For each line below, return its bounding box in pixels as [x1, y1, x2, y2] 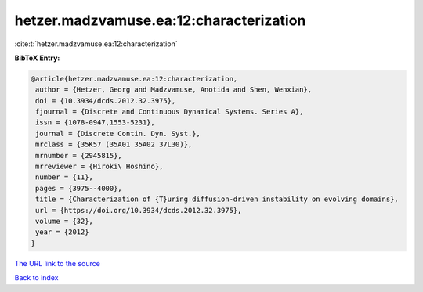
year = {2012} [35, 228, 89, 236]
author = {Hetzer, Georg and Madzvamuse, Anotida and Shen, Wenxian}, [35, 85, 313, 94]
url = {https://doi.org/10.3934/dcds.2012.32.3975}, [35, 206, 242, 214]
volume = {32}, [35, 217, 94, 225]
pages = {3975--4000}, [35, 184, 123, 193]
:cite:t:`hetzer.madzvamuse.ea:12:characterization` [14, 39, 178, 49]
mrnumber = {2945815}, [35, 151, 123, 160]
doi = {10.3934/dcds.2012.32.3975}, [35, 96, 176, 105]
